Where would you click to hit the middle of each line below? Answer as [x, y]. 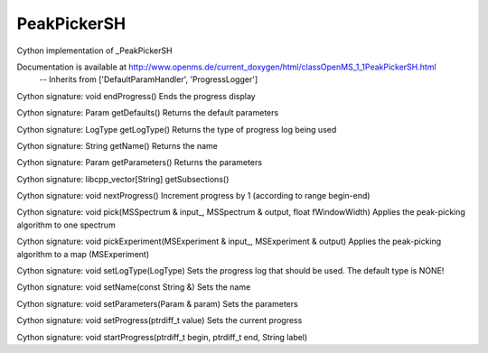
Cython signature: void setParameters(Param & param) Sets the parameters [157, 303]
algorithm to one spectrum [66, 225]
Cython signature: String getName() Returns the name [117, 145]
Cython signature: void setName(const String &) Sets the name [134, 287]
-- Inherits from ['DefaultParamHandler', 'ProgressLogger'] [149, 79]
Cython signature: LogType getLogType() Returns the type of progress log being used [177, 129]
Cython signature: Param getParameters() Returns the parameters [139, 163]
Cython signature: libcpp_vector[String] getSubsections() [123, 179]
